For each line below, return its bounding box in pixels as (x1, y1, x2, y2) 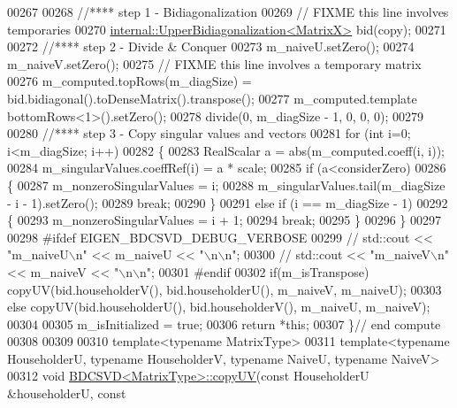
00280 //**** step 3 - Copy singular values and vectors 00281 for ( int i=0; (7, 124, 411, 142)
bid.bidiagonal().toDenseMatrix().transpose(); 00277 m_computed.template (7, 89, 417, 107)
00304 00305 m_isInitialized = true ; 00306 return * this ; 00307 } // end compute (7, 314, 441, 333)
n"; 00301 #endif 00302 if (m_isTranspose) (139, 262, 369, 281)
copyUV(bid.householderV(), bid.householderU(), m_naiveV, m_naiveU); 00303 (7, 280, 442, 298)
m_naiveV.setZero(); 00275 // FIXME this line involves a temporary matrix (7, 54, 422, 73)
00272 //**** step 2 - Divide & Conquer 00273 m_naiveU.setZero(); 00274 (7, 37, 415, 56)
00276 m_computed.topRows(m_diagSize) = (7, 72, 252, 90)
